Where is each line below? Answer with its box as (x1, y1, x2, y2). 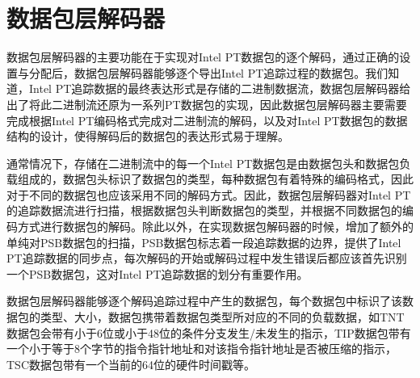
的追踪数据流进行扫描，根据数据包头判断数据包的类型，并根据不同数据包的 (6, 202, 402, 219)
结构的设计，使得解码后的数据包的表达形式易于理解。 (6, 128, 289, 145)
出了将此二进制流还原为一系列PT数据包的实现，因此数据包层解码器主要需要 (6, 95, 407, 112)
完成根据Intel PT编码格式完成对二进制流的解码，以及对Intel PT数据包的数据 (6, 111, 408, 128)
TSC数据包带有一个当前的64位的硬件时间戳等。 (6, 355, 255, 372)
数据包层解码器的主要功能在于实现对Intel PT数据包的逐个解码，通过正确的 (6, 48, 400, 65)
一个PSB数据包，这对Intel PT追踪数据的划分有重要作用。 (6, 265, 309, 282)
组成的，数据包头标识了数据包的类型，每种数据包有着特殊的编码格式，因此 (17, 170, 414, 187)
